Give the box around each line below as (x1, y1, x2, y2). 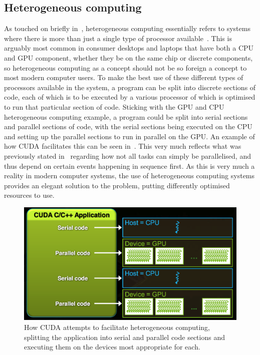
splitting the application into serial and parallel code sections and (24, 331, 225, 342)
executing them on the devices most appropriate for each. (24, 341, 200, 352)
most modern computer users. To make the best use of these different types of (4, 72, 243, 83)
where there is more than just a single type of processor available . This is (4, 33, 232, 43)
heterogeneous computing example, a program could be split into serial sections (4, 111, 248, 122)
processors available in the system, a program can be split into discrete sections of (4, 82, 256, 92)
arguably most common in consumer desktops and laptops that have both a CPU (4, 43, 254, 53)
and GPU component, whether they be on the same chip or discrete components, (4, 52, 253, 63)
